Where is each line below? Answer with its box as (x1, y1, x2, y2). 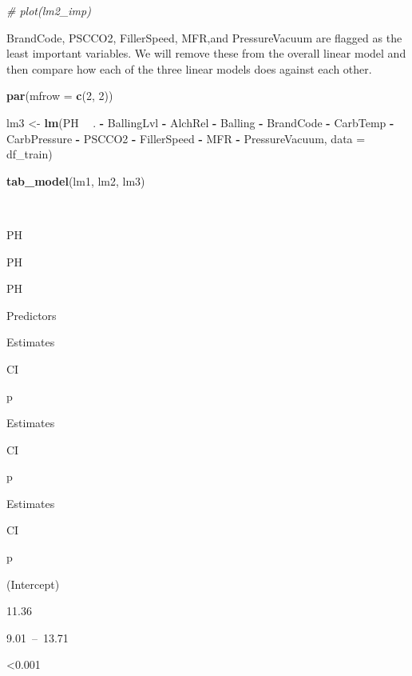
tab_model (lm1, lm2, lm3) (6, 172, 145, 189)
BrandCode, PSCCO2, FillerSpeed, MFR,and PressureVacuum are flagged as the (6, 29, 402, 46)
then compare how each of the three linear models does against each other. (6, 60, 372, 77)
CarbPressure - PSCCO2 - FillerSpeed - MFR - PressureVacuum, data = (6, 130, 366, 146)
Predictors (6, 306, 57, 323)
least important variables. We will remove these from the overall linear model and (6, 45, 406, 62)
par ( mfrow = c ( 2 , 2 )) (6, 87, 113, 104)
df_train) (6, 146, 53, 162)
